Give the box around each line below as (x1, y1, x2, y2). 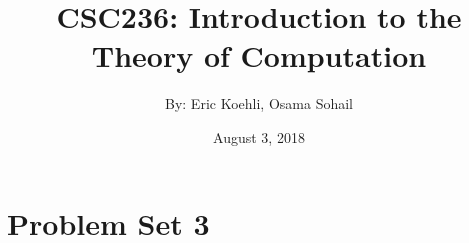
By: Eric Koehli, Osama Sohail (165, 93, 353, 114)
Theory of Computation (91, 35, 427, 76)
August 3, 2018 (213, 126, 305, 147)
